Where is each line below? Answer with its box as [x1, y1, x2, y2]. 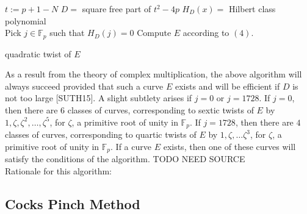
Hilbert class [228, 2, 276, 15]
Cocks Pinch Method [5, 194, 140, 213]
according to [182, 26, 229, 39]
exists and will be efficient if [175, 79, 280, 92]
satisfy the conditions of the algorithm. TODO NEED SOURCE [5, 152, 245, 165]
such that [49, 26, 85, 39]
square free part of [82, 2, 151, 15]
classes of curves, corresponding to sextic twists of [67, 104, 254, 116]
